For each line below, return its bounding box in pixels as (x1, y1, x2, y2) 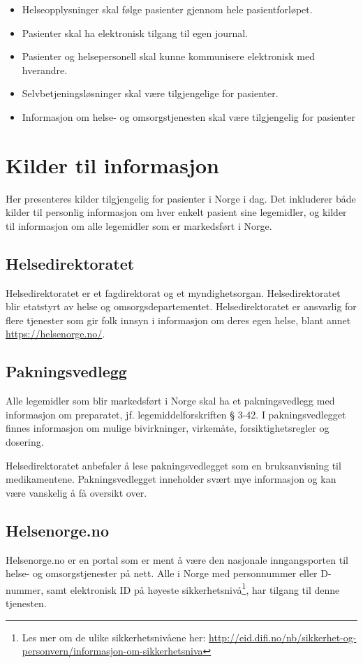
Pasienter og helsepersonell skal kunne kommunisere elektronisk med (22, 49, 316, 64)
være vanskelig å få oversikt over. (6, 485, 147, 500)
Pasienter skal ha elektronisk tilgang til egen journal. (22, 25, 249, 40)
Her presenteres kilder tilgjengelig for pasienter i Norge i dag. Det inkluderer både (6, 191, 356, 205)
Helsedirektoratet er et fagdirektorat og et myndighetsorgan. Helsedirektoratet (6, 285, 341, 300)
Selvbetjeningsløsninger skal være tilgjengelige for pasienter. (22, 86, 279, 101)
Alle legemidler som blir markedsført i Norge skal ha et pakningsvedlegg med (6, 393, 335, 408)
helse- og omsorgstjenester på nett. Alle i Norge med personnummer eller (6, 566, 318, 581)
